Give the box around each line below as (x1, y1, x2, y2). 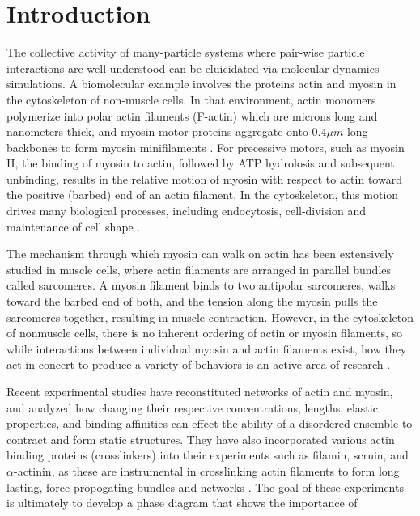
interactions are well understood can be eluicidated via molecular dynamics (6, 59, 380, 76)
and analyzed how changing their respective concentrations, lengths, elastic (6, 399, 378, 416)
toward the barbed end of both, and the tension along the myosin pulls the (6, 293, 378, 310)
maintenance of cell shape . (6, 218, 141, 235)
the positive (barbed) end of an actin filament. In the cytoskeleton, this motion (6, 186, 399, 203)
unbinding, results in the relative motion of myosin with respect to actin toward (6, 170, 402, 187)
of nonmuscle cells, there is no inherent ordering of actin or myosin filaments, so (6, 324, 403, 341)
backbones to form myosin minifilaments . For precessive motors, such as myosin (6, 138, 405, 155)
